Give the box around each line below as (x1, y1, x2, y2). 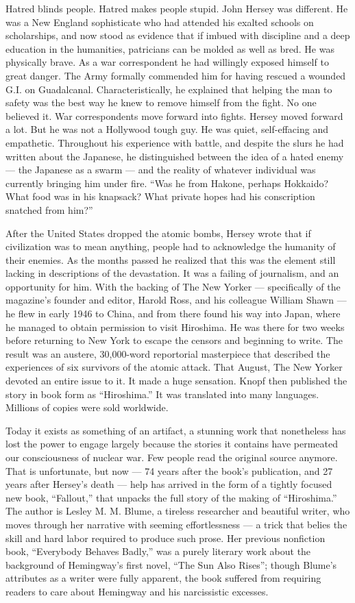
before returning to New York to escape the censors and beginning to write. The (5, 333, 343, 347)
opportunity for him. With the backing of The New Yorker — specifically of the (5, 279, 341, 293)
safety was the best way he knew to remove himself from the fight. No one (5, 95, 317, 110)
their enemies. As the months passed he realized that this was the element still (5, 252, 336, 267)
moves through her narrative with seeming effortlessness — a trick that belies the (5, 517, 347, 531)
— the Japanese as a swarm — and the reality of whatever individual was (5, 162, 316, 177)
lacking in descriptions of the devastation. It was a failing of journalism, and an (5, 266, 339, 280)
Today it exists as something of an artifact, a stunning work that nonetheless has (5, 423, 346, 437)
